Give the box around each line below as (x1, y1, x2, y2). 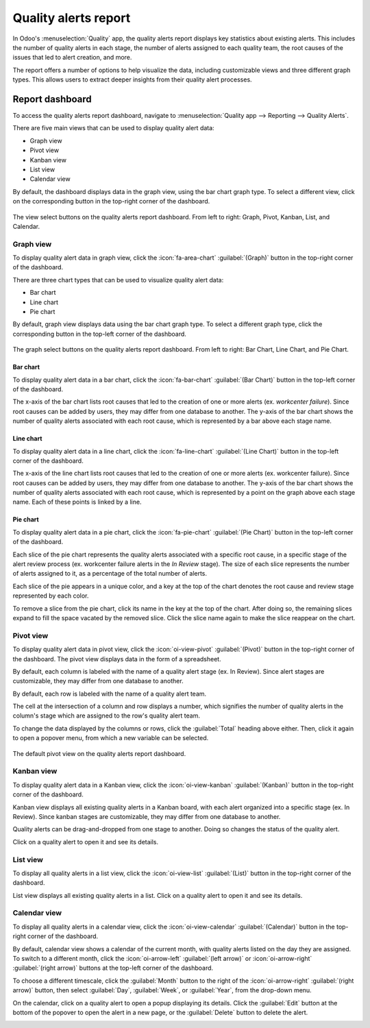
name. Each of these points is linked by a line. (12, 498, 142, 506)
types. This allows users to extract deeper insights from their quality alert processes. (12, 75, 253, 84)
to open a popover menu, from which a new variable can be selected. (12, 734, 209, 742)
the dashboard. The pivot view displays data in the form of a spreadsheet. (12, 654, 222, 663)
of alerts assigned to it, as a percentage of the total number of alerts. (12, 570, 208, 578)
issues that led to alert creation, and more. (12, 53, 132, 62)
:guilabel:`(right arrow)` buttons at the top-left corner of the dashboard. (12, 964, 214, 972)
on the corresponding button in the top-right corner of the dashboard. (12, 197, 210, 206)
